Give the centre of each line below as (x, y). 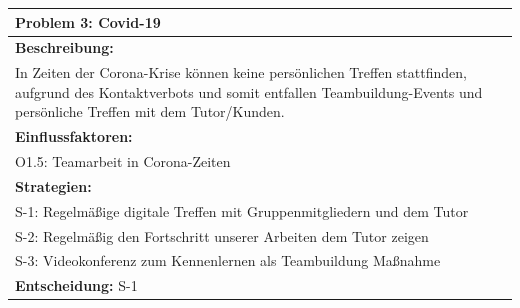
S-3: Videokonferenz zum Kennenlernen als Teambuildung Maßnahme (228, 260)
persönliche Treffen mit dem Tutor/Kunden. (150, 111)
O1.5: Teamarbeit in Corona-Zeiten (123, 161)
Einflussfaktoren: (74, 136)
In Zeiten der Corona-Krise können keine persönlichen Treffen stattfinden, (241, 72)
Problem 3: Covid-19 (88, 21)
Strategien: (53, 185)
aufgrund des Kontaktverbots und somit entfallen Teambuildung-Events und (249, 91)
